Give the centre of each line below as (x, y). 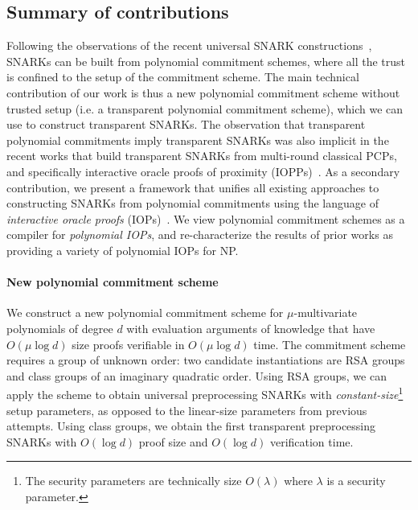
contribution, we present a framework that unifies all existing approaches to (193, 187)
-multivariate (326, 313)
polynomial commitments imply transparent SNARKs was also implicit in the (198, 140)
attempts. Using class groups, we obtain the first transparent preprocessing (191, 426)
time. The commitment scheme (330, 344)
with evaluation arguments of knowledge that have (251, 328)
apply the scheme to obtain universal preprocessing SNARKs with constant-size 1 (205, 393)
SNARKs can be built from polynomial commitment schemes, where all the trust (206, 61)
